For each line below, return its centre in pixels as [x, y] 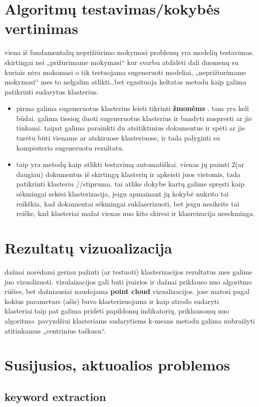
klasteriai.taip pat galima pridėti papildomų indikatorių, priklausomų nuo [117, 311]
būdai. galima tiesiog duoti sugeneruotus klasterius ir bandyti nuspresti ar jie [134, 118]
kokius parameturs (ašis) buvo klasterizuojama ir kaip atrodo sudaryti [112, 301]
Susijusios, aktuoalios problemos [117, 365]
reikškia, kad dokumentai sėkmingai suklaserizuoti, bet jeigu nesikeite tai [128, 203]
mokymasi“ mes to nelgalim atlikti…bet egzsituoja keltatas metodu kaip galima [126, 82]
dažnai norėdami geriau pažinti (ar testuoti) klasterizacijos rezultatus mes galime [129, 271]
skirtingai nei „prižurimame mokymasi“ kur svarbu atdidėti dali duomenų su [122, 62]
